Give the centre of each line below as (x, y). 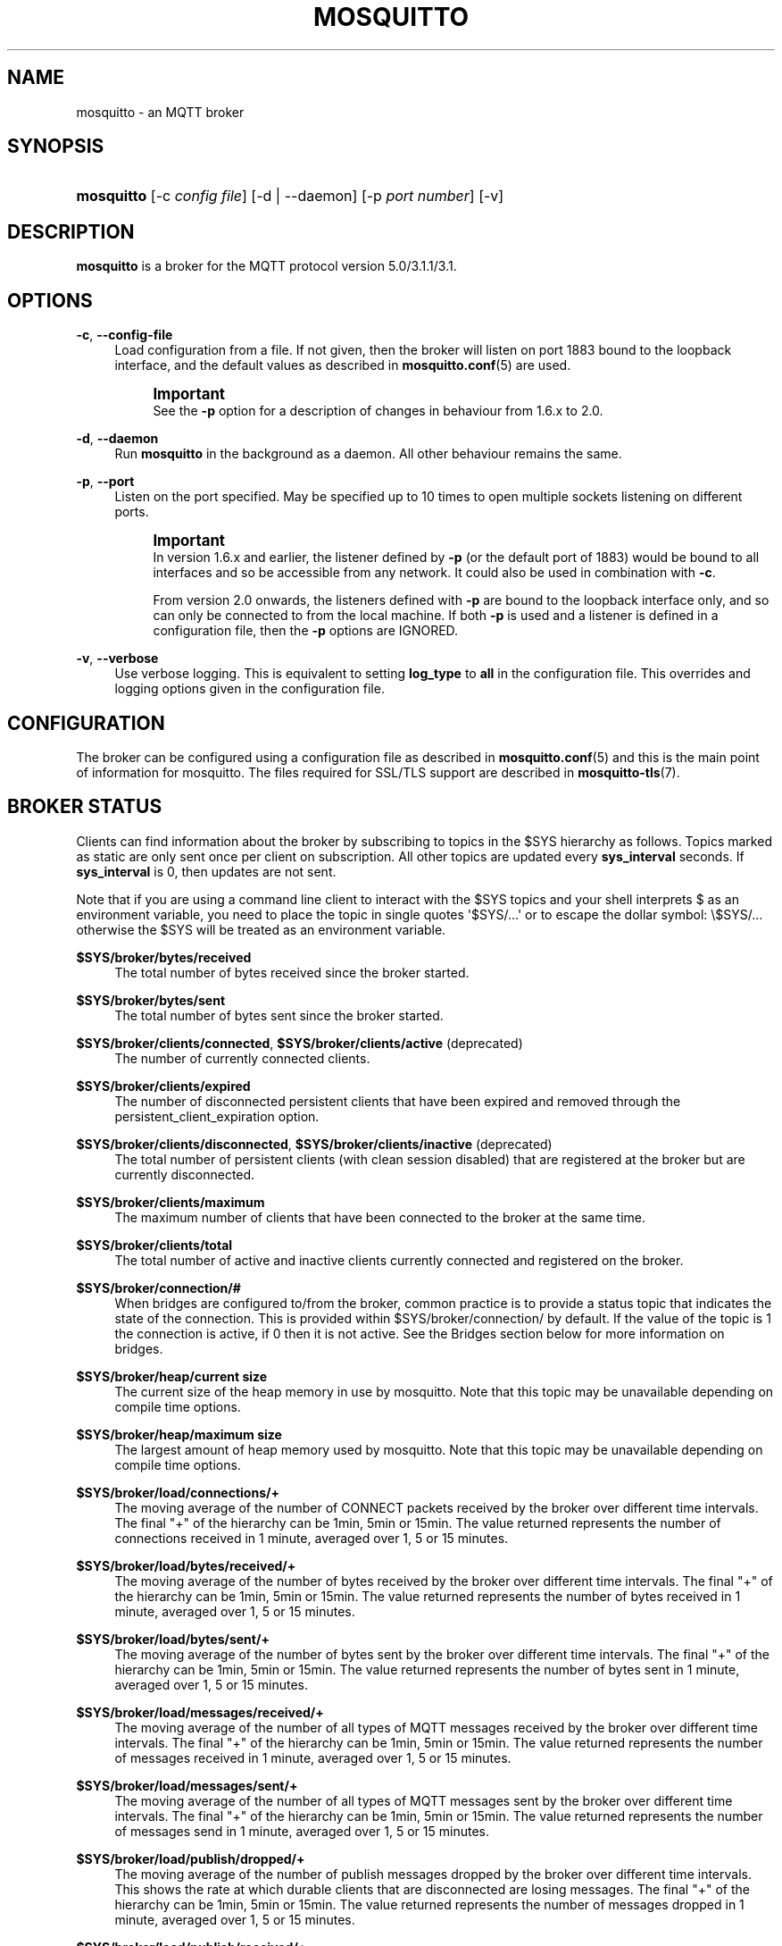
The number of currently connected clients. (242, 1058)
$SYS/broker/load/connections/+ (178, 1492)
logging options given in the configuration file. (250, 689)
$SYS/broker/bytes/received (164, 957)
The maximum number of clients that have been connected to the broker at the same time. (380, 1217)
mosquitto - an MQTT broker (160, 112)
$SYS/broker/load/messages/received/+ (200, 1712)
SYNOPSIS (56, 147)
